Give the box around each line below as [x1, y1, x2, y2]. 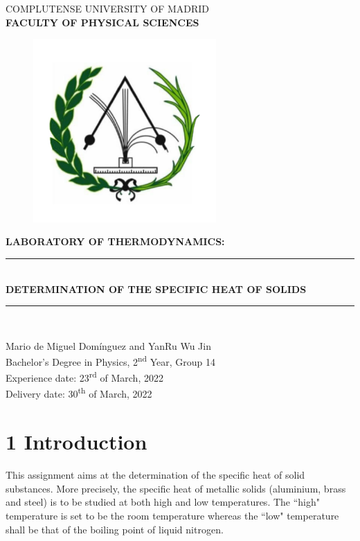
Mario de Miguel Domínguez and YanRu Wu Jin [6, 338, 211, 353]
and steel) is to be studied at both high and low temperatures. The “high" [6, 495, 321, 509]
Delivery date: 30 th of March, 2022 [6, 384, 152, 401]
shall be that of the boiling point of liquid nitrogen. [6, 522, 224, 536]
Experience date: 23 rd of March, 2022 [6, 369, 163, 385]
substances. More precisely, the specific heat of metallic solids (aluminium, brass [6, 481, 346, 495]
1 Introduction [6, 427, 147, 456]
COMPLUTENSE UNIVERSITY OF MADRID [6, 1, 210, 15]
